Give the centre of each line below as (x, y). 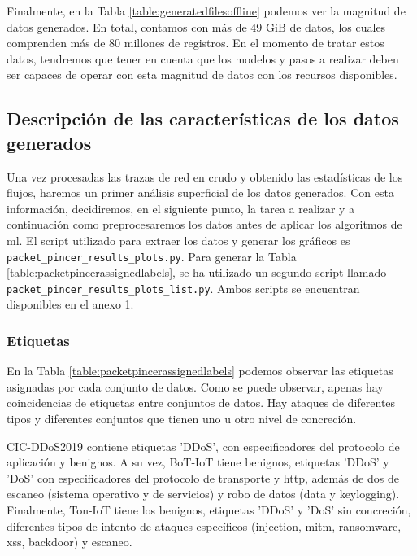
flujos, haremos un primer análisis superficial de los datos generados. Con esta (200, 193)
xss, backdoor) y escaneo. (69, 542)
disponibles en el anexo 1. (70, 304)
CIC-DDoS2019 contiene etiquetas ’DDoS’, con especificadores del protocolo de (203, 446)
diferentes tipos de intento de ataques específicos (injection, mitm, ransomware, (204, 525)
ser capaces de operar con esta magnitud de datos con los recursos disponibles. (202, 74)
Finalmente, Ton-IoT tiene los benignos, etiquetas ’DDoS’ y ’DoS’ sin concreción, (209, 510)
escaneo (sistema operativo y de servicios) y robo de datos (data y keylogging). (203, 494)
